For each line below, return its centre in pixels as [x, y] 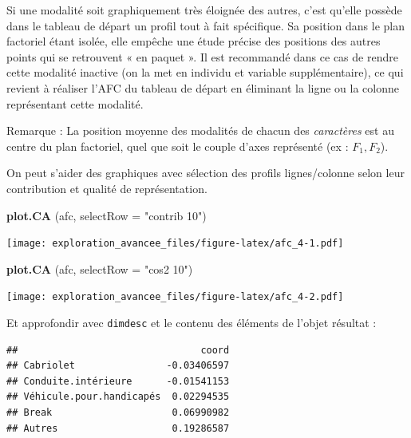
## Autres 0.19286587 [118, 428]
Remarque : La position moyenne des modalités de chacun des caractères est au [200, 130]
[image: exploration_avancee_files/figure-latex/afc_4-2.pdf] [175, 297]
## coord [118, 350]
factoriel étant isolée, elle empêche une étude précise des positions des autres [194, 41]
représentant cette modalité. [75, 103]
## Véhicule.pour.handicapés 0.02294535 [118, 397]
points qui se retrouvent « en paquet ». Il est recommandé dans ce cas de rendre [202, 56]
